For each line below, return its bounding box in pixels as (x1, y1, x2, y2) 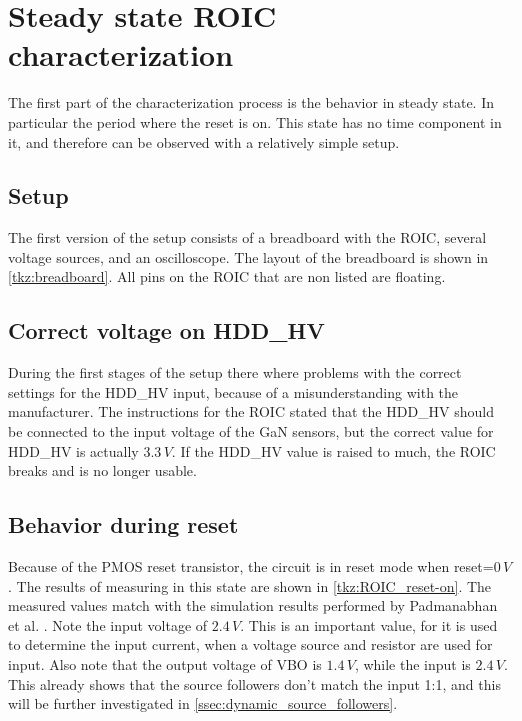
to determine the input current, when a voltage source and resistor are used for (8, 634, 493, 655)
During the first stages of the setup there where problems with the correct (8, 362, 462, 383)
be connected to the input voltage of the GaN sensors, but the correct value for (8, 421, 494, 442)
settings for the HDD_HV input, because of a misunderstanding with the (8, 381, 459, 402)
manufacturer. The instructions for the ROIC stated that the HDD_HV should (8, 401, 495, 422)
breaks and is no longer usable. (8, 460, 197, 481)
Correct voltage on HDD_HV (8, 315, 325, 346)
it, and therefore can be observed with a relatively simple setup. (8, 131, 400, 152)
